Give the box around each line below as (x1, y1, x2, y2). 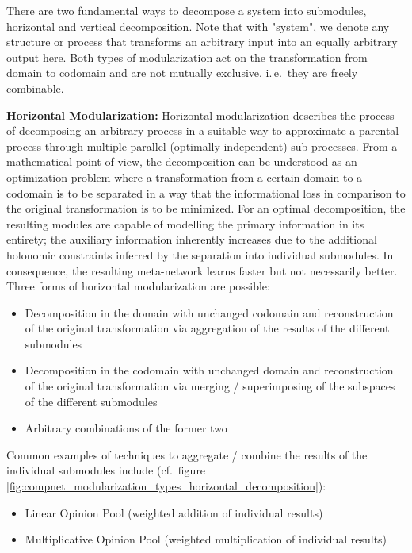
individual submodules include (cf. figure (6, 462, 206, 478)
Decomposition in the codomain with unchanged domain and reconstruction (25, 362, 394, 378)
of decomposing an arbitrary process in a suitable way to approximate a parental (6, 122, 399, 139)
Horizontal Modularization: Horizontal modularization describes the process (6, 106, 395, 123)
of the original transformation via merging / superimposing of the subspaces (25, 378, 395, 394)
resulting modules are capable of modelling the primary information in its (6, 215, 364, 232)
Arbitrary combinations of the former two (25, 420, 227, 436)
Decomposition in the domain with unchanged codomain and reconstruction (25, 304, 394, 321)
